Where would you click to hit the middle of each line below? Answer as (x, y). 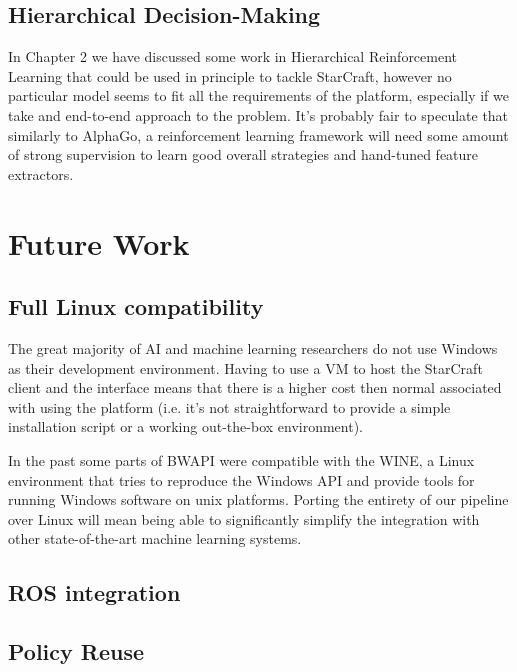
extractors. (41, 173)
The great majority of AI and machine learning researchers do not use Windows (253, 347)
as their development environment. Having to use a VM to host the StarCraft (245, 367)
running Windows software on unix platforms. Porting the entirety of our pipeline (258, 499)
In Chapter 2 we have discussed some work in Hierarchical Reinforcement (233, 56)
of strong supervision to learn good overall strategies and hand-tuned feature (243, 154)
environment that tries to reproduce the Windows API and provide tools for (241, 479)
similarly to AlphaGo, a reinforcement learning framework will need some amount (258, 134)
